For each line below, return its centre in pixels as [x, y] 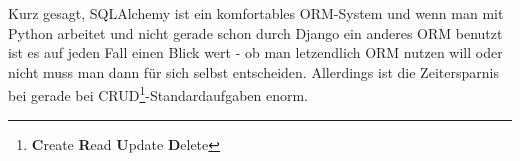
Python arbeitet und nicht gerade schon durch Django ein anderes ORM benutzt [255, 32]
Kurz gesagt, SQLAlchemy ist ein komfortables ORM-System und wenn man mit [256, 13]
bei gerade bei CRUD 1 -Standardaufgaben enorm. [158, 94]
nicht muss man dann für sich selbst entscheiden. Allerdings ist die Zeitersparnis [253, 71]
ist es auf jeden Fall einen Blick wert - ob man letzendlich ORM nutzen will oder [255, 52]
